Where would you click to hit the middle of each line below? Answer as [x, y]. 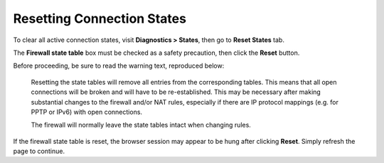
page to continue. [39, 151]
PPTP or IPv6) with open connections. [86, 112]
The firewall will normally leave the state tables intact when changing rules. [141, 125]
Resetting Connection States [100, 19]
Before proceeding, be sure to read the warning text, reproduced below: [119, 66]
